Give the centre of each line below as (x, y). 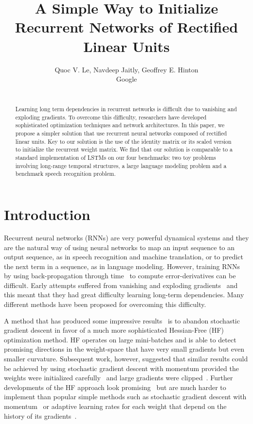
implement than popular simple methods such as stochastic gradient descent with (125, 397)
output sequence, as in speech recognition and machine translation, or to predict (124, 257)
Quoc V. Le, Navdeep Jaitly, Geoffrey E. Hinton (126, 69)
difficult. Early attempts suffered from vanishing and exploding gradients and (121, 285)
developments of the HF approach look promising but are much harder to (115, 387)
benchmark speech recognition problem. (65, 174)
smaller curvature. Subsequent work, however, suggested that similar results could (126, 359)
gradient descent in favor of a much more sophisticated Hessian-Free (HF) (114, 330)
